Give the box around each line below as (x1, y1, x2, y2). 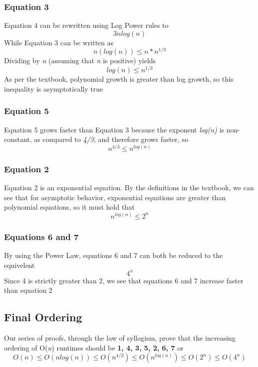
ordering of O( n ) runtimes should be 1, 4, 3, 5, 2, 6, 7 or (4, 342, 184, 353)
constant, (4, 134, 32, 144)
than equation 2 (4, 285, 52, 295)
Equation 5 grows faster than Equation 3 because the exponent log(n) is (4, 124, 225, 134)
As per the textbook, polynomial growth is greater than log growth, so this (4, 74, 234, 84)
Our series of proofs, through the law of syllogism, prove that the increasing (4, 333, 236, 343)
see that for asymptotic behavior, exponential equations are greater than (4, 192, 226, 202)
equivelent (4, 259, 35, 270)
